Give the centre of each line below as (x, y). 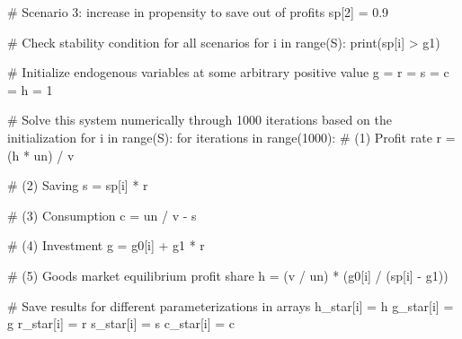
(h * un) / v (41, 155)
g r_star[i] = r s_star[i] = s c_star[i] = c (121, 323)
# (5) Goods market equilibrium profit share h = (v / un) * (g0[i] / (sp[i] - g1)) (228, 275)
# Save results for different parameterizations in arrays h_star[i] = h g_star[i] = (231, 305)
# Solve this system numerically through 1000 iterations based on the (200, 120)
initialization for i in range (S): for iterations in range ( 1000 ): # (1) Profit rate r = (231, 137)
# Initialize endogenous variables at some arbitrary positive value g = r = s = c (228, 72)
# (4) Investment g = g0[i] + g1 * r (106, 245)
